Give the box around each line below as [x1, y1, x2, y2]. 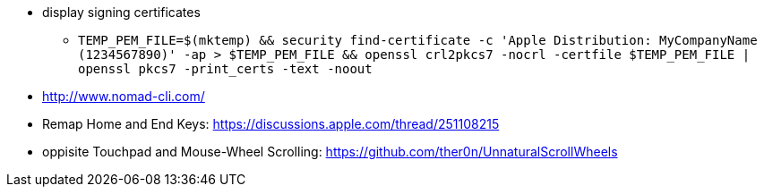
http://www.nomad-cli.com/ [42, 89, 205, 104]
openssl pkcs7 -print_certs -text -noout [78, 62, 373, 76]
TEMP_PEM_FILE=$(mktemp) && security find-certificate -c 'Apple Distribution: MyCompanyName [78, 33, 758, 47]
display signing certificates [42, 4, 201, 20]
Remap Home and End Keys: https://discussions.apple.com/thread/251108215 [42, 116, 500, 131]
